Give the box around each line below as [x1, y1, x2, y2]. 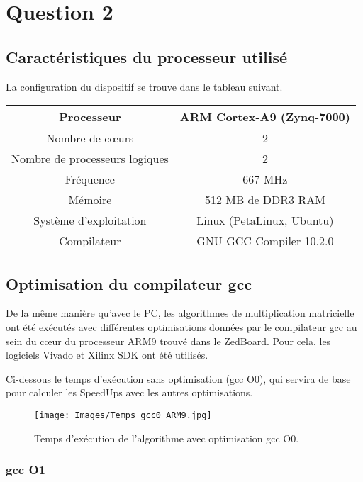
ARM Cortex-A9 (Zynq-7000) [179, 108, 350, 125]
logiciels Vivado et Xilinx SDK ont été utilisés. [6, 347, 208, 362]
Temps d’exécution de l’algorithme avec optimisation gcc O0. [34, 430, 299, 445]
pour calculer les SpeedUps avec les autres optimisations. [6, 385, 253, 400]
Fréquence [65, 171, 115, 188]
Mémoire [68, 191, 112, 208]
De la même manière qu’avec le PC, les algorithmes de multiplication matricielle [6, 306, 354, 320]
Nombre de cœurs [46, 130, 134, 147]
